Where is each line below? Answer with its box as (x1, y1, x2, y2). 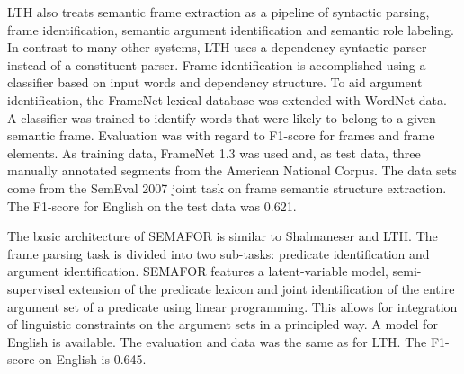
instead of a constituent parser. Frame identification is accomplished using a (7, 55, 426, 74)
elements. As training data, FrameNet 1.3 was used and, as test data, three (7, 143, 421, 162)
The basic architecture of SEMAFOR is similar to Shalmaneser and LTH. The (7, 227, 438, 245)
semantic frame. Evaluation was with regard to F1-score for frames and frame (7, 126, 435, 145)
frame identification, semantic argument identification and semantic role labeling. (7, 20, 454, 39)
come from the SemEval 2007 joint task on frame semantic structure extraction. (7, 178, 447, 197)
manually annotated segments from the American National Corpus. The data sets (7, 161, 457, 180)
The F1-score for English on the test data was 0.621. (7, 196, 297, 215)
